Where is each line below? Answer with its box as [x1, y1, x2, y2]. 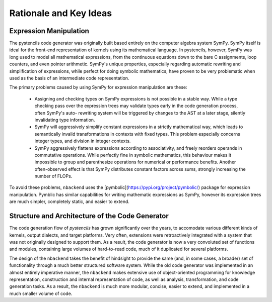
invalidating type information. [34, 117, 95, 123]
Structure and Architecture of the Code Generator [9, 212, 169, 221]
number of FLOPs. [34, 173, 73, 179]
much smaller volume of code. [9, 290, 73, 296]
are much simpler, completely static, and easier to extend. [9, 198, 129, 205]
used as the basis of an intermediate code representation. [9, 75, 129, 81]
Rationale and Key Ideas [9, 8, 112, 19]
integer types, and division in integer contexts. [34, 138, 131, 144]
